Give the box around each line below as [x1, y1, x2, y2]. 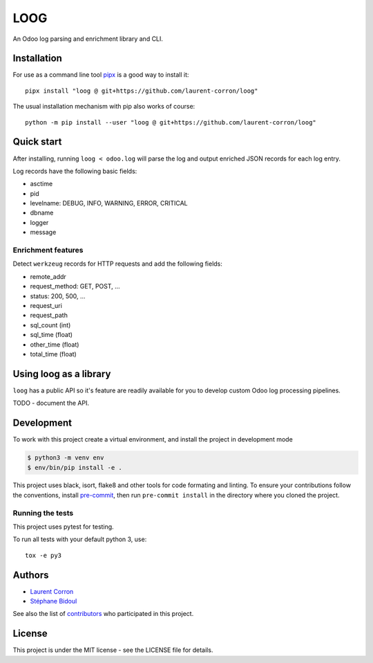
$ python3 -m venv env [27, 454, 104, 462]
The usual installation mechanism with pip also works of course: [12, 102, 195, 111]
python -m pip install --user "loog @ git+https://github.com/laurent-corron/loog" [25, 118, 317, 126]
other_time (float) [30, 340, 79, 349]
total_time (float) [30, 349, 77, 358]
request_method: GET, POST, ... [30, 282, 120, 291]
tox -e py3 [25, 551, 62, 559]
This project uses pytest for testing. [12, 523, 114, 531]
